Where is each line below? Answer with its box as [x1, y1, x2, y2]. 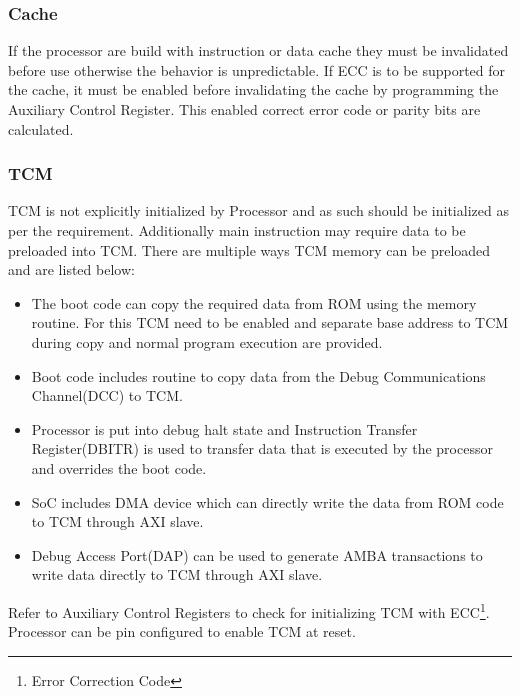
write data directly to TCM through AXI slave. [31, 564, 323, 585]
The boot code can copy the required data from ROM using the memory [31, 292, 477, 313]
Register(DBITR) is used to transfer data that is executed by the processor [31, 438, 493, 459]
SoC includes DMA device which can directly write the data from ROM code [31, 491, 504, 512]
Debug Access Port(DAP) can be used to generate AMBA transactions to [31, 544, 483, 565]
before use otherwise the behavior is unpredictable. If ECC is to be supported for [8, 59, 506, 80]
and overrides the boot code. [31, 457, 207, 478]
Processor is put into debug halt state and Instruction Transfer [31, 418, 418, 439]
